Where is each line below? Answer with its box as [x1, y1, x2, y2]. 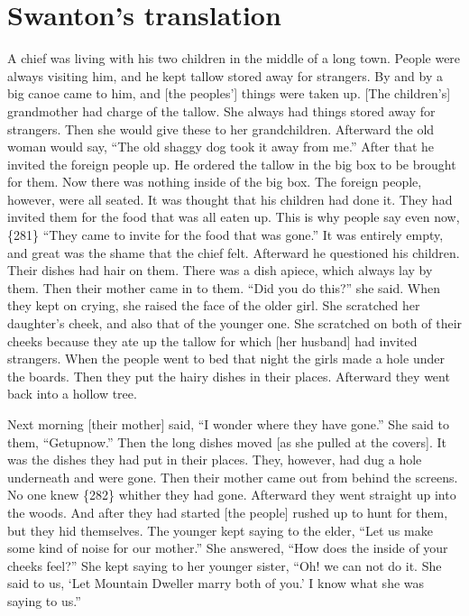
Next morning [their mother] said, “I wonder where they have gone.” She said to [7, 415, 449, 433]
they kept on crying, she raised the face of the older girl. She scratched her [7, 296, 420, 315]
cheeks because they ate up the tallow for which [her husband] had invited [7, 331, 418, 350]
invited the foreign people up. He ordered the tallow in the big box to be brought [7, 154, 456, 173]
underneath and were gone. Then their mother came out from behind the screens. [7, 467, 458, 486]
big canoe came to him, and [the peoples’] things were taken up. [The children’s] [7, 84, 451, 103]
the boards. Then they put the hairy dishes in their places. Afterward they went [7, 366, 450, 385]
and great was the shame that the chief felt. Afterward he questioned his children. [7, 243, 460, 262]
